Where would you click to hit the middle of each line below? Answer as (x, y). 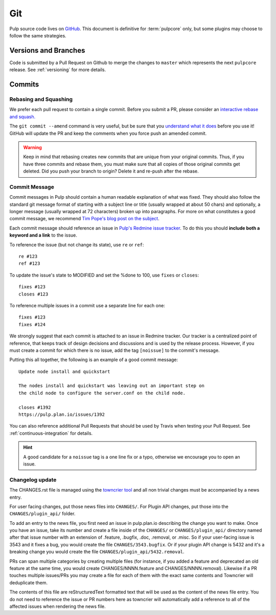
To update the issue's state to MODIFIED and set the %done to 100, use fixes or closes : (104, 275)
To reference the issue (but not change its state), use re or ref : (77, 245)
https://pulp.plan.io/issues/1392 (62, 415)
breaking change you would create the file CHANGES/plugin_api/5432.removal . (97, 552)
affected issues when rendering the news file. (57, 606)
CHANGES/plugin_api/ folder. (42, 514)
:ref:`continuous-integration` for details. (51, 433)
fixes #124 (32, 324)
